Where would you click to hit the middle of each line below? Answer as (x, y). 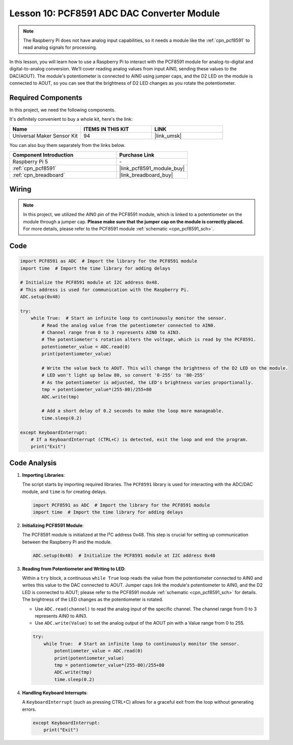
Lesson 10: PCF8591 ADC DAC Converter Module (115, 13)
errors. (29, 709)
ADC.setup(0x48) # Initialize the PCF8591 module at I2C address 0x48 (124, 555)
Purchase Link (137, 155)
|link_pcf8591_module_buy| (152, 168)
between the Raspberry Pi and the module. (67, 542)
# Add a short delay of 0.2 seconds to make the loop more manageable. (133, 411)
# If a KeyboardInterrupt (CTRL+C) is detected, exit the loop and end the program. (140, 439)
